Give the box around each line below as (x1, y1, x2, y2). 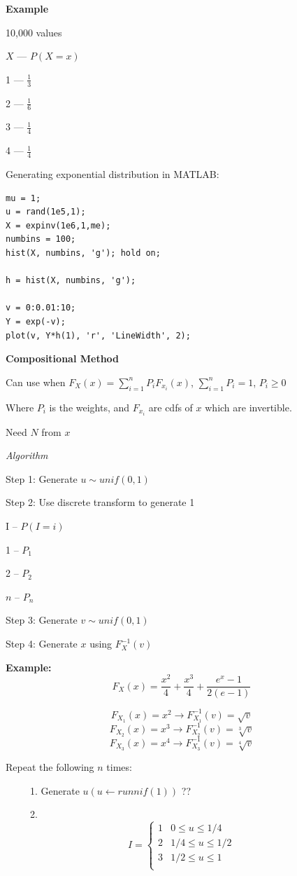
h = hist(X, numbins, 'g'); (6, 275, 136, 286)
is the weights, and (49, 399, 130, 414)
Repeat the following (6, 760, 94, 774)
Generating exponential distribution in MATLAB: (6, 167, 219, 182)
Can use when (6, 374, 66, 389)
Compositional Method (6, 351, 119, 366)
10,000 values (6, 25, 62, 39)
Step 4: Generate (6, 636, 78, 651)
